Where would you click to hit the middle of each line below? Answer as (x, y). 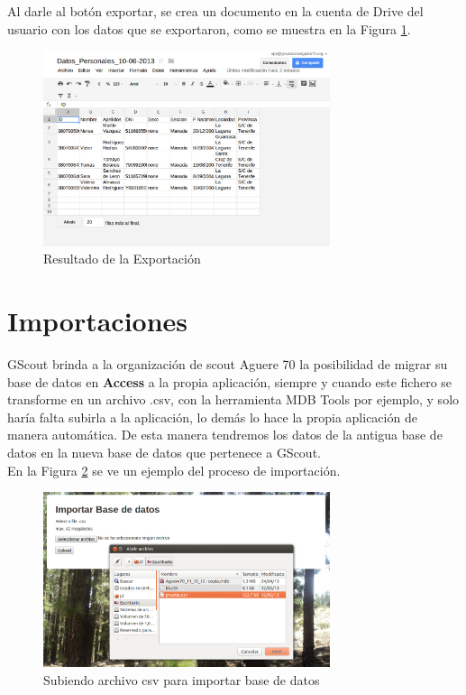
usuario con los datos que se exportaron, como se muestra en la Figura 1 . (209, 28)
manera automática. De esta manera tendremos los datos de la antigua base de (225, 435)
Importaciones (98, 320)
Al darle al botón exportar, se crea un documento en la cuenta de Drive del (215, 11)
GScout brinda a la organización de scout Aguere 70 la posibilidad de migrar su (228, 363)
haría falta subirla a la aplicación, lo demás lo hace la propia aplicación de (212, 417)
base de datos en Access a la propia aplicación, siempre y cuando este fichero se (230, 381)
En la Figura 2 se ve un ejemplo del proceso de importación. (174, 470)
